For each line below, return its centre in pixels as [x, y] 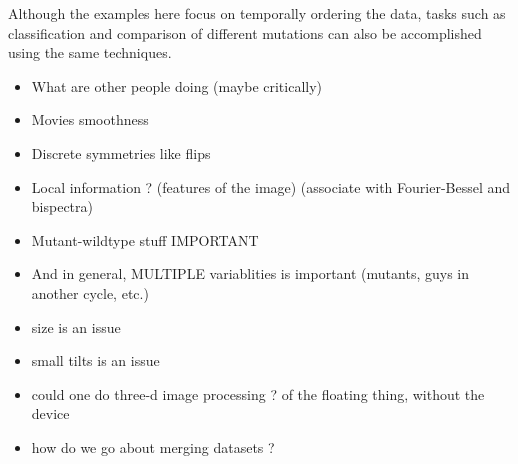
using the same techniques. [90, 52]
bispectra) [62, 206]
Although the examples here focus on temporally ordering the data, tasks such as [257, 13]
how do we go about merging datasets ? [153, 446]
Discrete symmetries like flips [121, 152]
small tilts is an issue [95, 360]
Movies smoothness [90, 119]
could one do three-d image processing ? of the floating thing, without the [258, 393]
